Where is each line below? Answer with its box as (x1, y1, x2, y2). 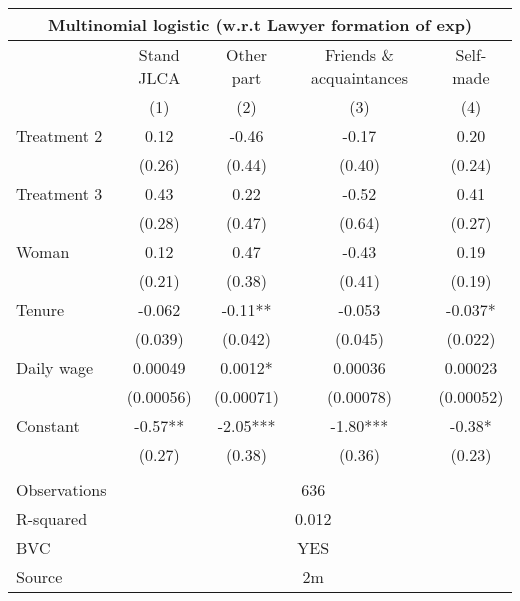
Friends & (325, 43, 394, 66)
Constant (16, 414, 80, 437)
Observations (16, 478, 107, 501)
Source (16, 565, 63, 588)
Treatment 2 (16, 124, 103, 147)
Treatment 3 (16, 182, 103, 205)
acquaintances (310, 66, 408, 89)
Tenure (16, 298, 65, 321)
